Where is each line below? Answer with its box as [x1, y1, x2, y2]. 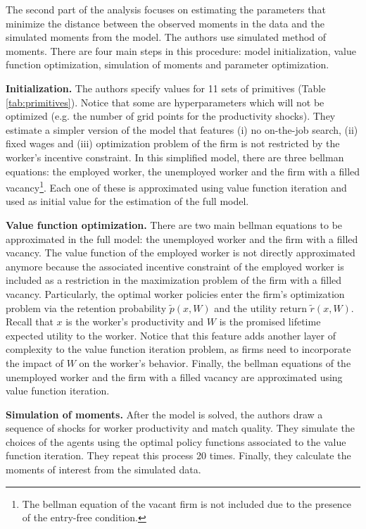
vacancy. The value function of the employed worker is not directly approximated [6, 245, 355, 260]
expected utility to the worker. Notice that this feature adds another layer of [6, 328, 336, 342]
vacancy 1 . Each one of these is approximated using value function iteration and [6, 178, 347, 194]
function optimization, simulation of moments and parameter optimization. [6, 57, 329, 72]
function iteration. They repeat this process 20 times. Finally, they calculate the [6, 448, 351, 463]
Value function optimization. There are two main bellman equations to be [6, 217, 343, 232]
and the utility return [214, 300, 307, 315]
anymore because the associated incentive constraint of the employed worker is [6, 259, 344, 273]
